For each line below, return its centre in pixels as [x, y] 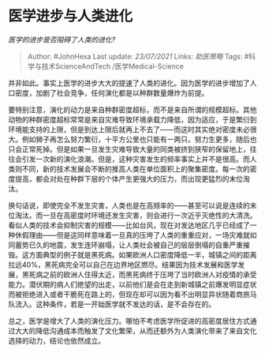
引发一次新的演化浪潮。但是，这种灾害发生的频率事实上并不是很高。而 [136, 159]
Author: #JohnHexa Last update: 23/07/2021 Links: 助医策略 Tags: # [138, 56]
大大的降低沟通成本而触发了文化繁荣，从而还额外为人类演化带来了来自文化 [136, 330]
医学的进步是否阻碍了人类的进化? [62, 39]
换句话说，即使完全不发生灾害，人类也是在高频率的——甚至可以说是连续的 [129, 205]
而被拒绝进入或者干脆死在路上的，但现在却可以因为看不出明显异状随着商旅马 [132, 294]
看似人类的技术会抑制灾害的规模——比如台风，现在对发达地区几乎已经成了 [129, 225]
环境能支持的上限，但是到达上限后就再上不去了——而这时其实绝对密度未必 [129, 129]
